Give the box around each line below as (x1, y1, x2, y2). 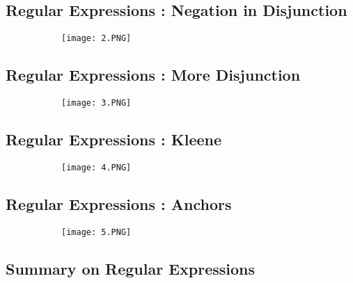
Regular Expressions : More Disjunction (6, 64, 301, 86)
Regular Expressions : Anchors (6, 193, 232, 214)
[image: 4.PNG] (61, 162, 132, 172)
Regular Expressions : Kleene (6, 129, 222, 150)
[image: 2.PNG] (61, 33, 132, 44)
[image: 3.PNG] (61, 98, 132, 108)
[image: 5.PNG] (61, 227, 132, 237)
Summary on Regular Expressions (6, 257, 256, 279)
